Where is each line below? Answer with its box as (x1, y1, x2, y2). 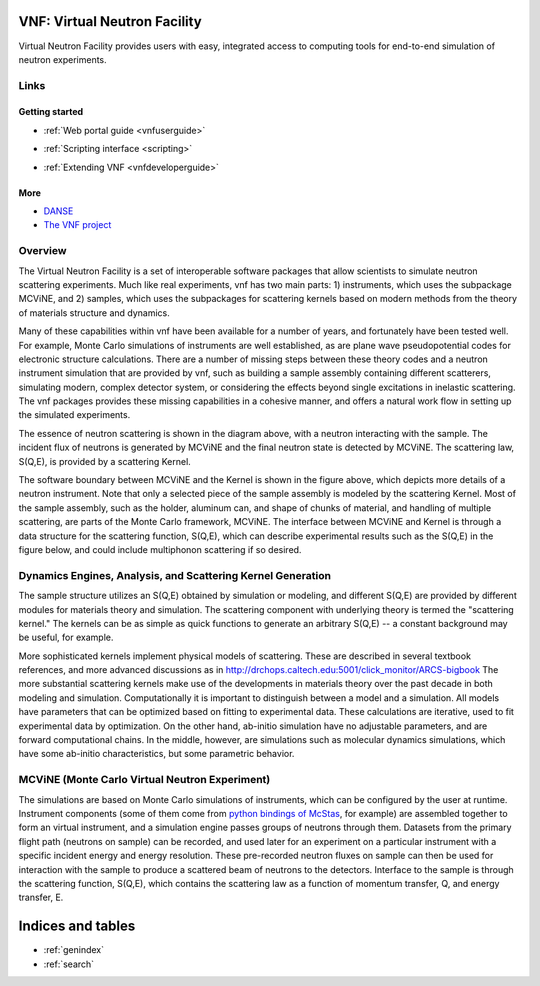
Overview (18, 244, 67, 258)
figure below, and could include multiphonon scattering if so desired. (18, 543, 302, 555)
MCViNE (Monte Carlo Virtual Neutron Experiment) (18, 773, 271, 787)
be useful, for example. (18, 631, 114, 644)
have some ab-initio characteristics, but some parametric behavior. (18, 748, 295, 760)
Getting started (18, 106, 84, 118)
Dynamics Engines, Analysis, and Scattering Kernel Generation (18, 568, 332, 582)
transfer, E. (18, 891, 64, 904)
